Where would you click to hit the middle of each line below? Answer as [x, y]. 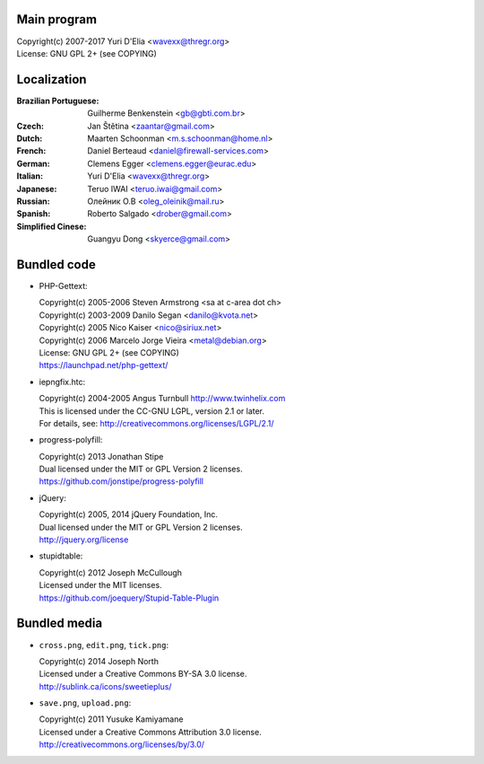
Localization [52, 79]
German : [33, 163]
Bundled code [56, 264]
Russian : [33, 201]
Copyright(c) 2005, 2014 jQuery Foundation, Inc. [129, 514]
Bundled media [60, 623]
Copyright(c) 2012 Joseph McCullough [111, 572]
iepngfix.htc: [62, 382]
